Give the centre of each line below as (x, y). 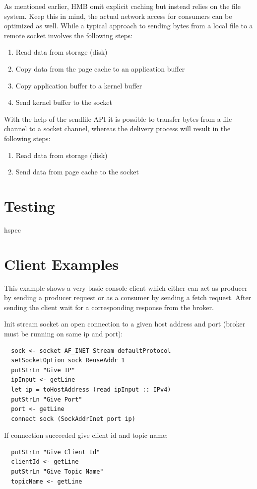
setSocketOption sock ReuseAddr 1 (68, 361)
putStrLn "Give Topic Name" (57, 472)
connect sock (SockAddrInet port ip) (73, 419)
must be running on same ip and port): (64, 333)
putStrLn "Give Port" (47, 399)
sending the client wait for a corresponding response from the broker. (109, 307)
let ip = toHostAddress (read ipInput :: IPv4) (91, 389)
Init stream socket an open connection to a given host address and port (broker (125, 324)
